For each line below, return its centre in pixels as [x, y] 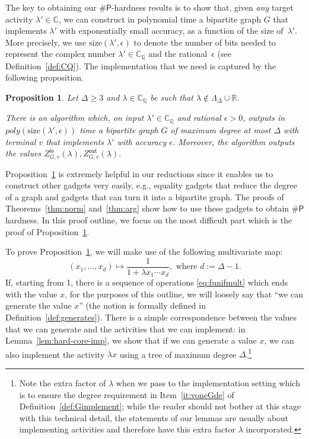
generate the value [39, 305]
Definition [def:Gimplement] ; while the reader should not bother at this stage [160, 406]
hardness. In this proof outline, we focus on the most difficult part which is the [149, 220]
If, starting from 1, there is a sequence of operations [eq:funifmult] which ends [147, 282]
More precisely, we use [46, 42]
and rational [199, 118]
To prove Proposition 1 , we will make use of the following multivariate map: [144, 251]
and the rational [178, 54]
